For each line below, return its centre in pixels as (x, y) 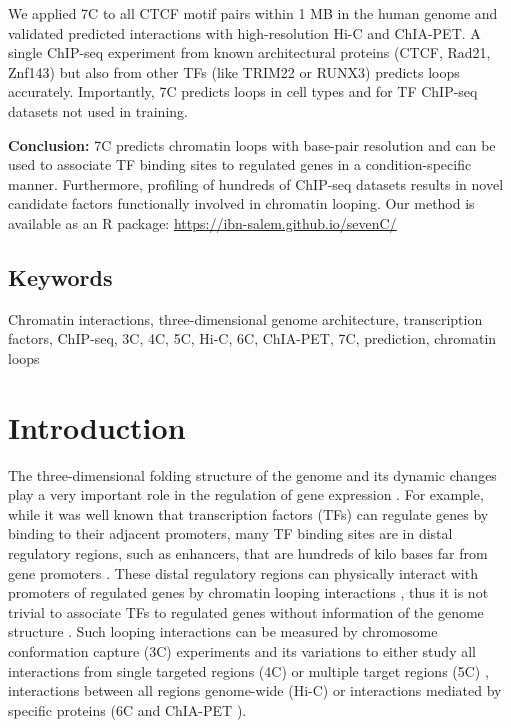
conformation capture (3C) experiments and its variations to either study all (242, 650)
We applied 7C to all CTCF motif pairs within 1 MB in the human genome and (253, 13)
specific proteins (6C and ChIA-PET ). (127, 709)
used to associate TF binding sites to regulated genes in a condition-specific (240, 164)
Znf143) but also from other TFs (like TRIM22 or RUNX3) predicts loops (234, 71)
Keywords (60, 276)
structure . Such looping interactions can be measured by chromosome (223, 631)
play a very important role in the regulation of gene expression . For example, (246, 494)
